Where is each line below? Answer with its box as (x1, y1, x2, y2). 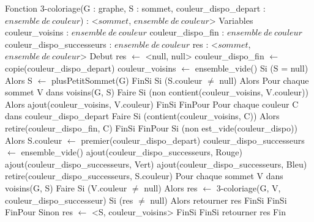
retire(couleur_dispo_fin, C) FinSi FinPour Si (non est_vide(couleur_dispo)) (5, 121, 297, 134)
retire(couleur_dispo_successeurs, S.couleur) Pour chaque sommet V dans (5, 169, 283, 182)
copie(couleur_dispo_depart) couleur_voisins (5, 61, 176, 74)
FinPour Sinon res (5, 205, 73, 218)
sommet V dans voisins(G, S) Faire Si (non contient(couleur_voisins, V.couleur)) (5, 86, 308, 98)
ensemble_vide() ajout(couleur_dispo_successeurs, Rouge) (21, 146, 243, 158)
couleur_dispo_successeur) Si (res (5, 193, 133, 206)
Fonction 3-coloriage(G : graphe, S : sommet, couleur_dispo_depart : (5, 2, 266, 14)
